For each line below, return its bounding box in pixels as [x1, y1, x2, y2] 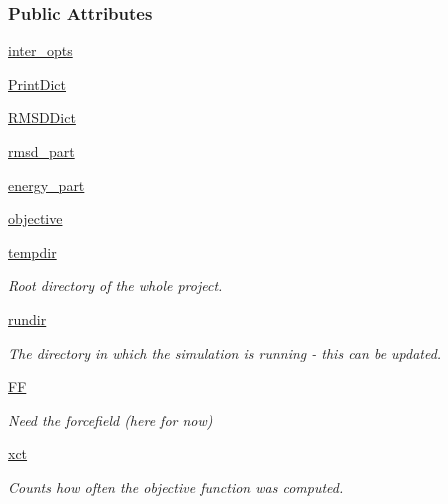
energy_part [8, 174, 85, 195]
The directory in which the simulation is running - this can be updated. [8, 342, 442, 363]
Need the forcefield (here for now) [8, 409, 213, 430]
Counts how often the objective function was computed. [8, 476, 344, 497]
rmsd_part [8, 141, 75, 161]
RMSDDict [8, 107, 76, 128]
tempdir [8, 241, 57, 262]
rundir [8, 308, 47, 329]
